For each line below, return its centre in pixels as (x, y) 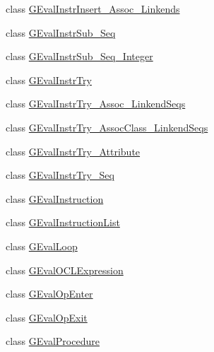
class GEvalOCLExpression (65, 270)
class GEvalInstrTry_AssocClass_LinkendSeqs (107, 127)
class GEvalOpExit (47, 317)
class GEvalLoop (42, 246)
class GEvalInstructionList (63, 222)
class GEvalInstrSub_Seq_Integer (79, 56)
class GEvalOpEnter (49, 294)
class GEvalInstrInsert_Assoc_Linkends (93, 8)
